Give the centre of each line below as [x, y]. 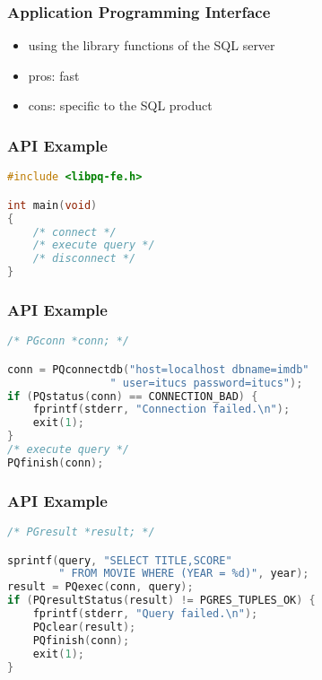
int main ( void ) [52, 205]
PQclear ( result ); [84, 627]
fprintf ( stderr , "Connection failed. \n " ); [161, 410]
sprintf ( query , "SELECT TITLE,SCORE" [120, 560]
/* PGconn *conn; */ [69, 341]
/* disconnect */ [84, 259]
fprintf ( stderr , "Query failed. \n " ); [145, 614]
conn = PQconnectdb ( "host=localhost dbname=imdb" [158, 369]
